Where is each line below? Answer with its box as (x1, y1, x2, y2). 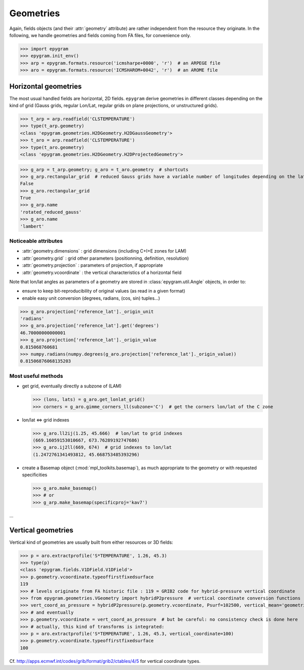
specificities (22, 472, 48, 478)
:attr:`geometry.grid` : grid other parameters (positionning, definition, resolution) (22, 255, 189, 261)
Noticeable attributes (9, 237, 63, 244)
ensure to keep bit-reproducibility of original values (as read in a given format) (22, 288, 185, 294)
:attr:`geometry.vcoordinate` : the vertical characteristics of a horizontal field (22, 269, 182, 275)
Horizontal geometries (9, 82, 82, 91)
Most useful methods (9, 372, 63, 379)
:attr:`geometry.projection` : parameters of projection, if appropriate (22, 262, 163, 268)
